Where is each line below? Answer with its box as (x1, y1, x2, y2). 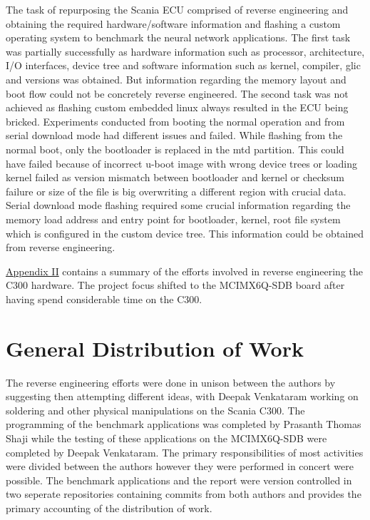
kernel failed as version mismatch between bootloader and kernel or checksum (6, 170, 344, 185)
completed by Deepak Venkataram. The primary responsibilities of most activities (6, 444, 364, 459)
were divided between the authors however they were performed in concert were (6, 459, 354, 474)
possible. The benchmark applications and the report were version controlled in (6, 472, 352, 487)
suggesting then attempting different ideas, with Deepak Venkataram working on (6, 389, 359, 404)
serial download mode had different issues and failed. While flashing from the (6, 128, 343, 143)
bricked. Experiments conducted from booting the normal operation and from (6, 113, 345, 128)
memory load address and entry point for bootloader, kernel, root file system (6, 211, 341, 226)
